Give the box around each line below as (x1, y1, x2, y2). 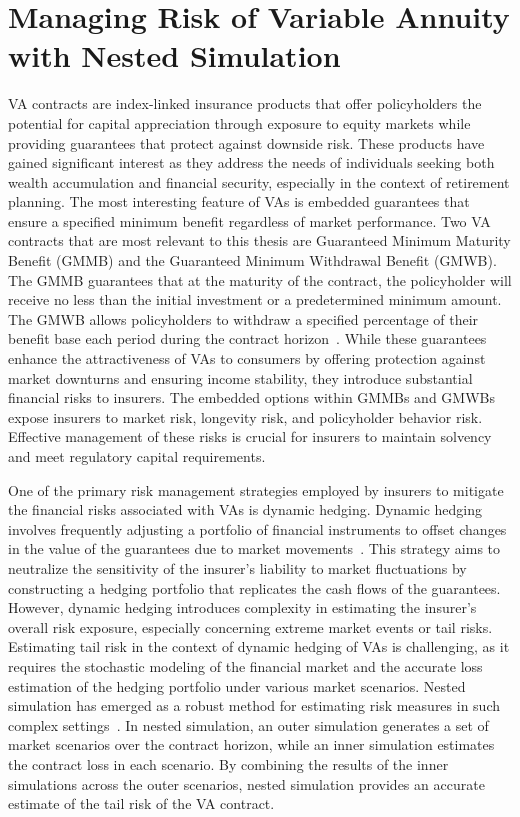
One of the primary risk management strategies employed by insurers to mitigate (8, 479, 504, 500)
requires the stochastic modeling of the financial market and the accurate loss (8, 655, 483, 676)
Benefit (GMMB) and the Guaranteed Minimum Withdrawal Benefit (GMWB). (8, 250, 497, 271)
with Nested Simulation (8, 35, 341, 76)
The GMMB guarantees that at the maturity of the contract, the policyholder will (8, 269, 512, 290)
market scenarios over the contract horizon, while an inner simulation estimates (8, 734, 495, 755)
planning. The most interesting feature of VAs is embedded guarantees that (8, 191, 470, 212)
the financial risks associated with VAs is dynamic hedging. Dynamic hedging (8, 499, 482, 520)
